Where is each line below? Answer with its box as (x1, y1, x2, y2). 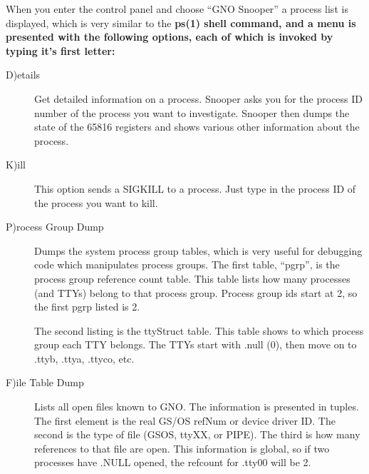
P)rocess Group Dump (6, 219, 104, 234)
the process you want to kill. (34, 195, 158, 210)
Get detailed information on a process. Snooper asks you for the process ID (34, 91, 363, 106)
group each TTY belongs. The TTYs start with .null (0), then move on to (34, 337, 357, 352)
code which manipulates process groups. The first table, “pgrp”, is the (34, 257, 340, 272)
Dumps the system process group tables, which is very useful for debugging (34, 243, 363, 258)
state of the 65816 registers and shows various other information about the (34, 119, 360, 134)
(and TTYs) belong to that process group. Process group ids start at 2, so (34, 285, 358, 300)
